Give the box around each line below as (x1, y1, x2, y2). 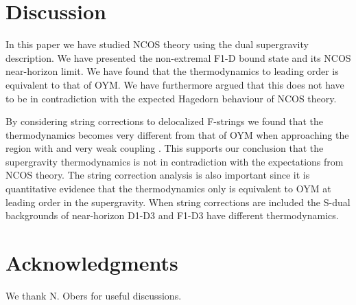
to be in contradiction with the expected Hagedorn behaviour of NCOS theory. (5, 91, 337, 105)
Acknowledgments (5, 249, 178, 277)
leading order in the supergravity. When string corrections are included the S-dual (5, 194, 351, 209)
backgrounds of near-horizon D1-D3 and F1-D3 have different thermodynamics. (5, 208, 339, 223)
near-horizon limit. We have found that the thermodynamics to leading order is (5, 64, 339, 78)
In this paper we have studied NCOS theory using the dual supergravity (5, 37, 309, 52)
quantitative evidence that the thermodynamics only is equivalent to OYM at (5, 181, 331, 196)
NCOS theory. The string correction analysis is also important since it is (5, 168, 310, 182)
